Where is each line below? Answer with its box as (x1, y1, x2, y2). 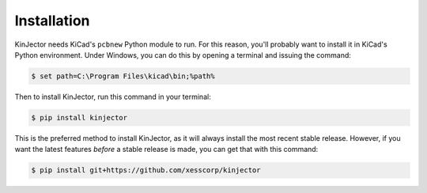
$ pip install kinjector (31, 113, 128, 122)
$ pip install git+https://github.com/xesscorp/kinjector (31, 166, 261, 175)
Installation (14, 12, 90, 29)
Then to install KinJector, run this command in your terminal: (14, 92, 211, 101)
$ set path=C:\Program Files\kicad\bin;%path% (31, 71, 215, 81)
